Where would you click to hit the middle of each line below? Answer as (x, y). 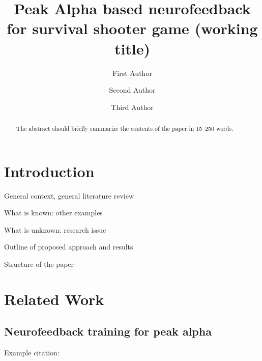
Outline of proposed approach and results (69, 247)
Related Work (54, 299)
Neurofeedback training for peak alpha (108, 331)
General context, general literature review (69, 195)
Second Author (132, 90)
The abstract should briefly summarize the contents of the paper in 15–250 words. (125, 129)
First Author (132, 73)
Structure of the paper (39, 264)
